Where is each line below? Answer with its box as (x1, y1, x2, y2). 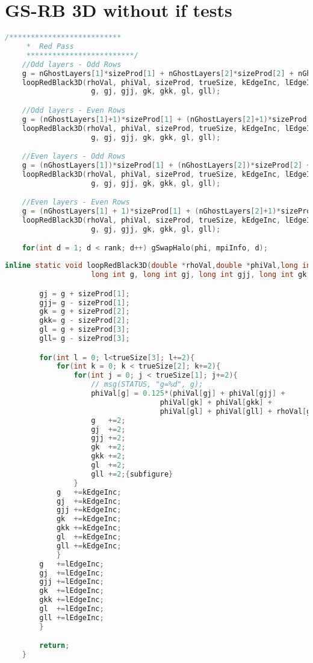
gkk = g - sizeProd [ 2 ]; (39, 316, 130, 325)
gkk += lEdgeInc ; (39, 595, 104, 604)
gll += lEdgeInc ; (39, 613, 104, 622)
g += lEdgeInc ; (39, 559, 104, 568)
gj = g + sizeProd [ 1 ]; (39, 289, 130, 298)
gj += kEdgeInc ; (56, 496, 122, 506)
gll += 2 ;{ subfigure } (91, 469, 173, 478)
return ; (39, 641, 70, 650)
